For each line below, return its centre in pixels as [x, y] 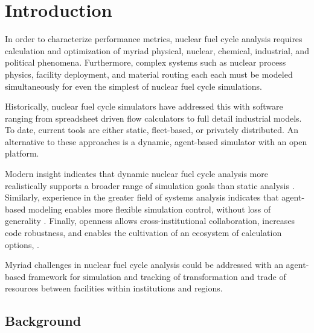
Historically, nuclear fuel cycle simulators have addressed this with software [144, 106]
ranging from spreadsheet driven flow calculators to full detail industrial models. [153, 118]
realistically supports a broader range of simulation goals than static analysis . [150, 185]
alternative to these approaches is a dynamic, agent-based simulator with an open [156, 141]
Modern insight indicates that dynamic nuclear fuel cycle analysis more [136, 174]
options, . [22, 244]
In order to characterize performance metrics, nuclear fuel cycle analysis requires [154, 39]
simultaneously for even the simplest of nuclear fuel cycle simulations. [133, 86]
